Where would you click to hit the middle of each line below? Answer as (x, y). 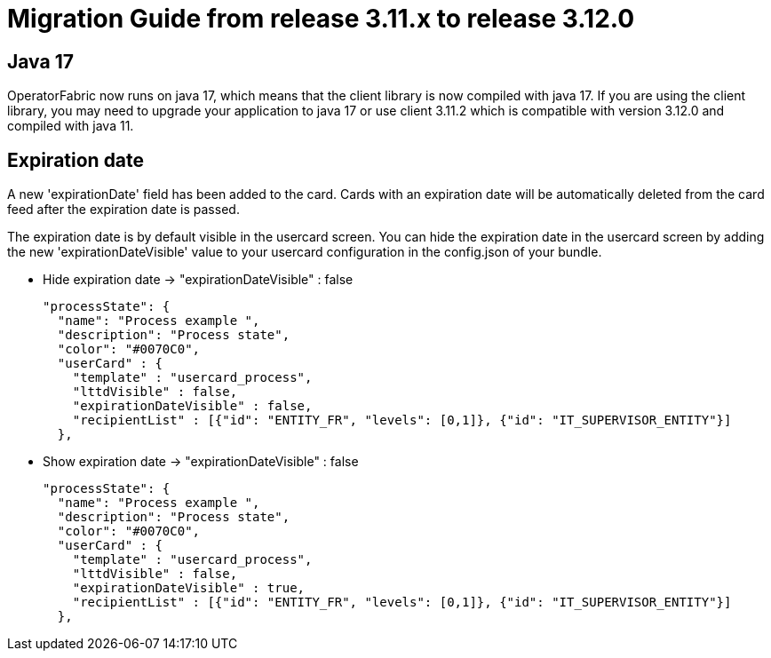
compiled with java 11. (71, 126)
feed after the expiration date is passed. (123, 210)
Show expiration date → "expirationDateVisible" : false (201, 462)
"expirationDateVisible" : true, (189, 588)
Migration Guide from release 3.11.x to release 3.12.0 (321, 19)
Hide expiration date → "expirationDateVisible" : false (198, 280)
